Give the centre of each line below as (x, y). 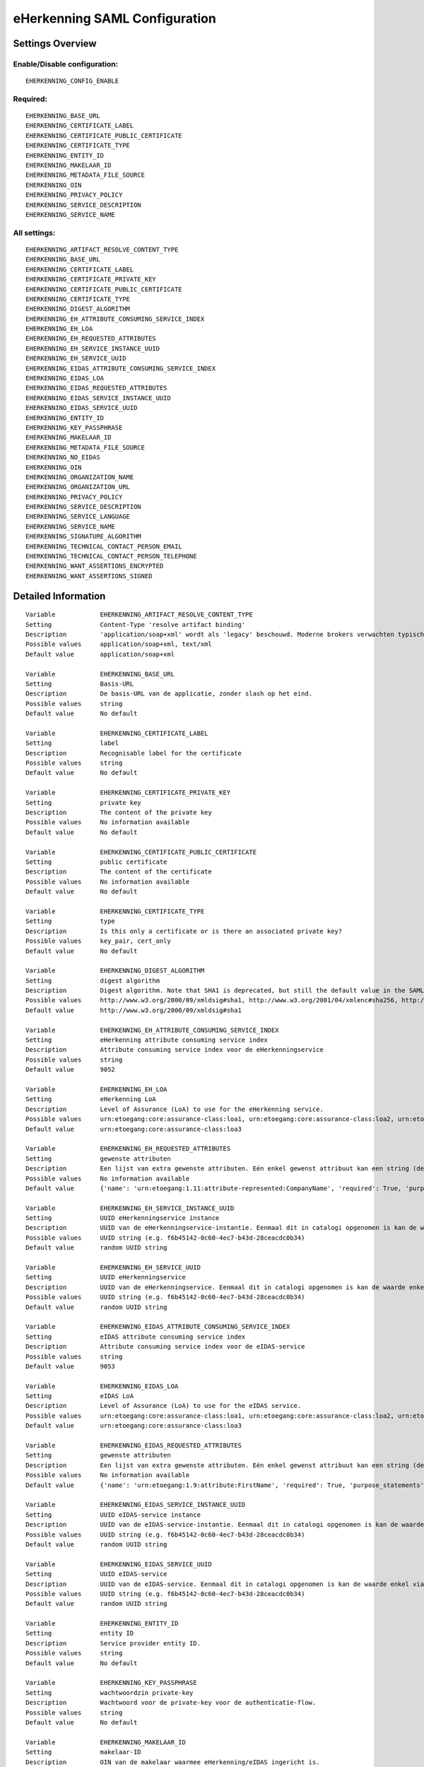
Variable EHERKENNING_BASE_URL (100, 674)
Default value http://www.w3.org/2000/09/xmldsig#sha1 (134, 1010)
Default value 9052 (71, 1070)
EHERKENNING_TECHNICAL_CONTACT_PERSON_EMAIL (104, 546)
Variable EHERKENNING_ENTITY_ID (102, 1624)
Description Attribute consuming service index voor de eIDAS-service (165, 1347)
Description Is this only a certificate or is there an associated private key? (184, 931)
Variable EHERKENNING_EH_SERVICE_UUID (113, 1268)
